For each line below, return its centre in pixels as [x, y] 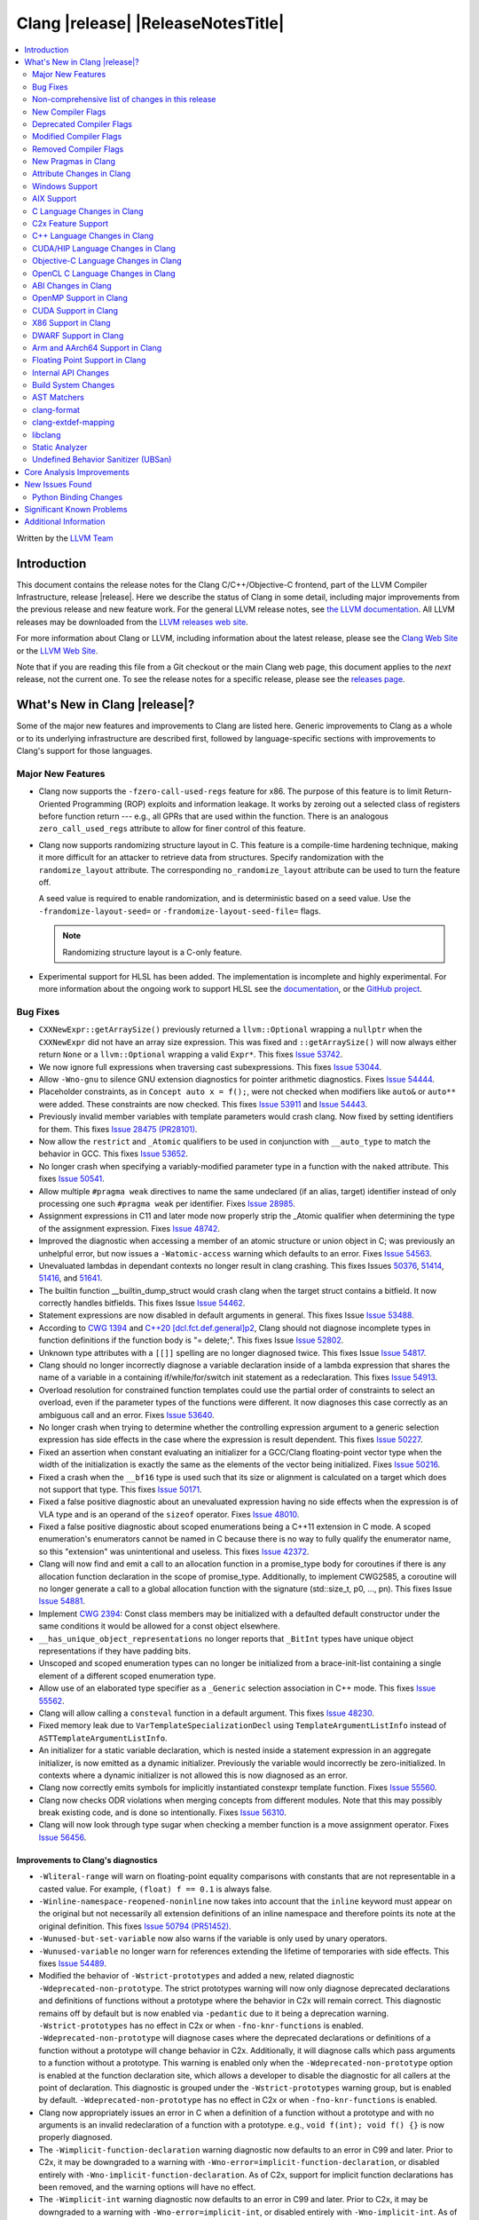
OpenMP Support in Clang [80, 298]
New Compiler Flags [69, 112]
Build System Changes [74, 385]
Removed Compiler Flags [78, 149]
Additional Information [65, 522]
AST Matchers [58, 397]
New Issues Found [58, 485]
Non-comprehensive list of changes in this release [124, 99]
